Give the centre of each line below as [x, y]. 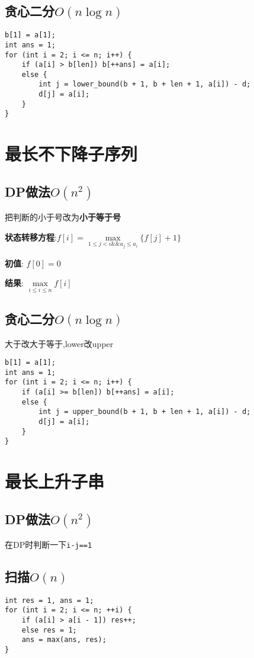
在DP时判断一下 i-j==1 [49, 544]
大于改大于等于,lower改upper [59, 343]
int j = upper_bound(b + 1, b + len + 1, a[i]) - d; [145, 412]
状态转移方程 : [31, 237]
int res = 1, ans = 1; [49, 600]
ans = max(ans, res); [64, 640]
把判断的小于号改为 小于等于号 [63, 217]
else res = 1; [49, 630]
